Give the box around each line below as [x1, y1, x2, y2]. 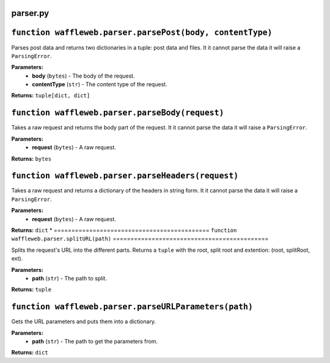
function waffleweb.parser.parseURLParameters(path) [11, 302, 254, 312]
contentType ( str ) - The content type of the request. [32, 81, 167, 88]
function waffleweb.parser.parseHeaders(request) [11, 171, 239, 181]
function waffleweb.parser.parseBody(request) [11, 108, 224, 118]
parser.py [11, 8, 50, 18]
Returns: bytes [11, 155, 52, 162]
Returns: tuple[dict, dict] [11, 92, 90, 99]
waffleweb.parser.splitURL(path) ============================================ [11, 235, 269, 243]
